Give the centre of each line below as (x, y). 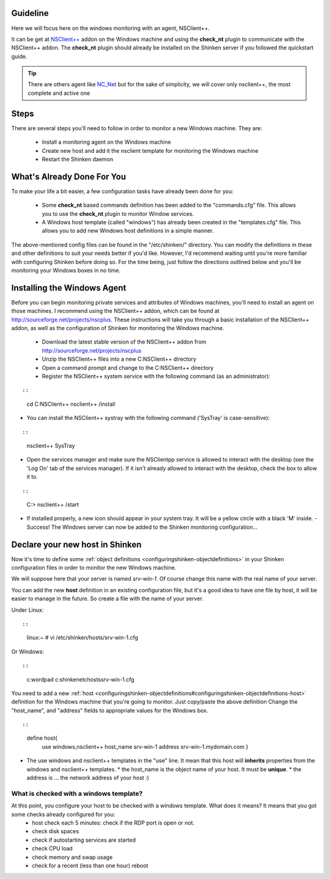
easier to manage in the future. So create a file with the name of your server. (108, 598)
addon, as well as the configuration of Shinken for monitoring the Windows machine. (118, 328)
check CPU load (52, 848)
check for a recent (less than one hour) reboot (90, 866)
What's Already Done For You (69, 176)
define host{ (42, 738)
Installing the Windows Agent (69, 288)
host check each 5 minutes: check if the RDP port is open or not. (113, 823)
